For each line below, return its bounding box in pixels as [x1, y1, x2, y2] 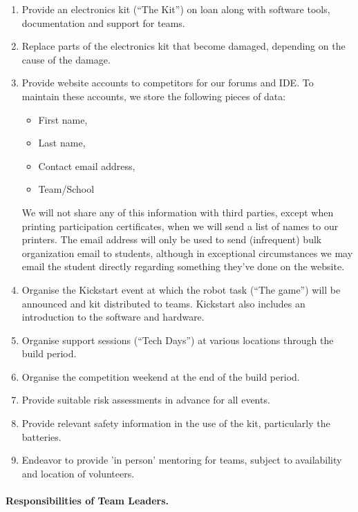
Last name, [38, 135, 86, 150]
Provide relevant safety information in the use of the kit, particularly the [21, 416, 330, 430]
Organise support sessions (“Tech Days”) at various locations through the [21, 332, 334, 347]
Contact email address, [38, 158, 135, 173]
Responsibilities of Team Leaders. [6, 493, 169, 508]
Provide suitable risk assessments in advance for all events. [21, 392, 270, 407]
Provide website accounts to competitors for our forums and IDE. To [21, 75, 314, 90]
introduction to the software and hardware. [21, 310, 205, 324]
